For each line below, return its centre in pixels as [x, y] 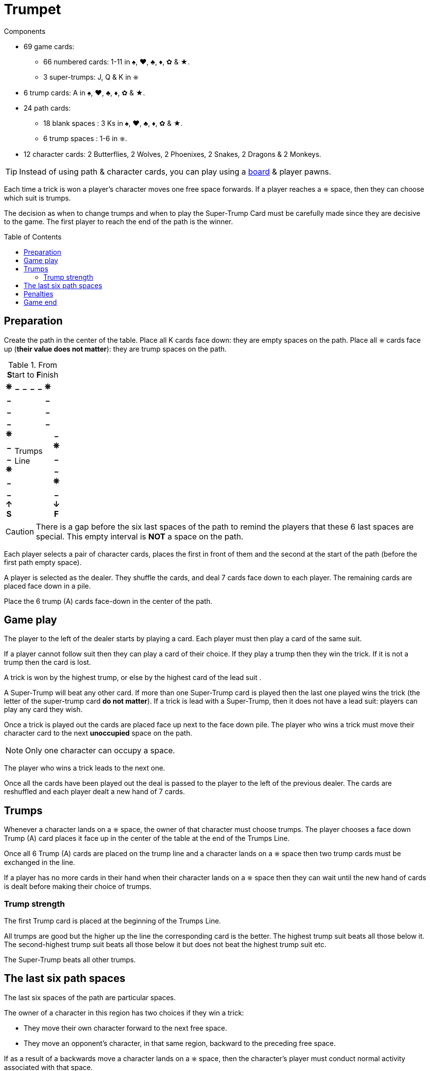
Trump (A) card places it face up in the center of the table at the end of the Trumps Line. [147, 838]
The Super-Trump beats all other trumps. [70, 960]
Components [25, 31]
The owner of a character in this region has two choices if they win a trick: [124, 1012]
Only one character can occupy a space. [100, 751]
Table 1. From [33, 365]
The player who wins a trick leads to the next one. [85, 768]
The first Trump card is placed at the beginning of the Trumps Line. [113, 921]
